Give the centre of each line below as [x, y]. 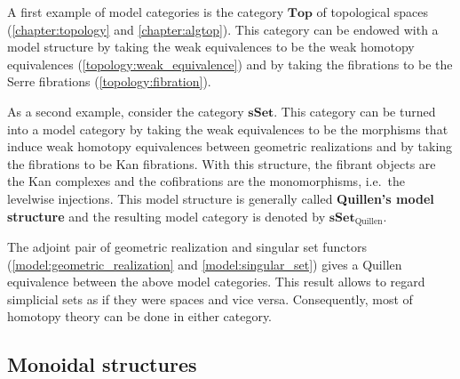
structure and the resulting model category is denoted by [167, 216]
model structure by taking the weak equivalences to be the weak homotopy [211, 47]
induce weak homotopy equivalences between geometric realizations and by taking [230, 146]
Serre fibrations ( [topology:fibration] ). [109, 81]
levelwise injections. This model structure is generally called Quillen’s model [221, 198]
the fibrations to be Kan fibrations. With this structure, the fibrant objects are [222, 163]
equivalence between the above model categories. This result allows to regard [216, 282]
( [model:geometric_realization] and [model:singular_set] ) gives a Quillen [205, 264]
